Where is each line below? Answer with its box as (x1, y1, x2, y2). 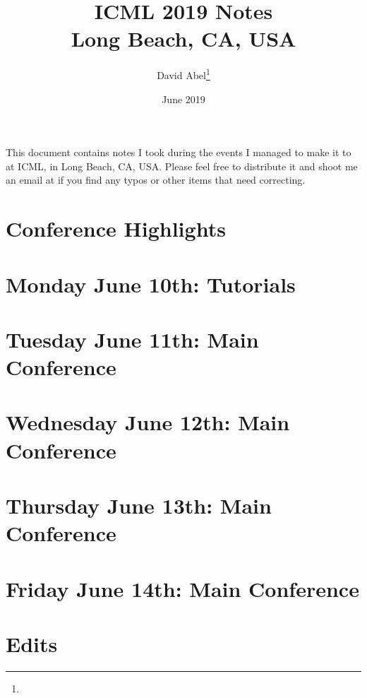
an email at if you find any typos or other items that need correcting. (6, 172, 306, 187)
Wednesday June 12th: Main (6, 408, 290, 437)
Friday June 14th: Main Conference (6, 574, 359, 603)
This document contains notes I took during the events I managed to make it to (6, 145, 351, 160)
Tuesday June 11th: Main (6, 324, 259, 353)
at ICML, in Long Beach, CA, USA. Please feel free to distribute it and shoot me (6, 158, 358, 173)
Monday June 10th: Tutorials (6, 269, 296, 298)
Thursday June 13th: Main (6, 491, 272, 519)
